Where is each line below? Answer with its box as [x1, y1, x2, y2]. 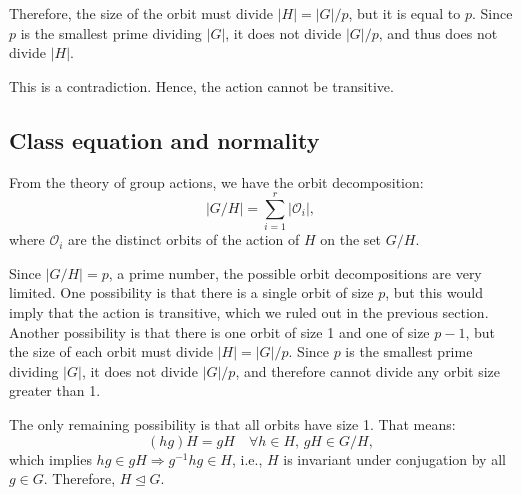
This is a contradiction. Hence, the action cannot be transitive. [9, 75, 394, 96]
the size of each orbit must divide [9, 341, 213, 362]
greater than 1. [9, 380, 101, 401]
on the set [320, 229, 382, 250]
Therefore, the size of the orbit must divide [9, 3, 273, 23]
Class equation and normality [9, 124, 320, 155]
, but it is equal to [348, 3, 461, 23]
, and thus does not [378, 22, 498, 43]
